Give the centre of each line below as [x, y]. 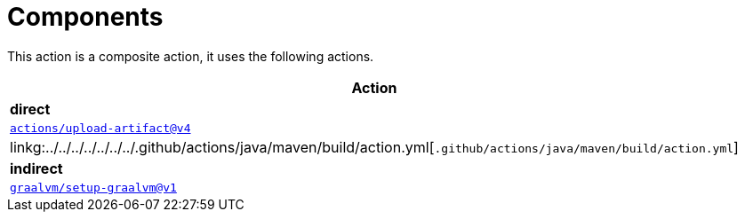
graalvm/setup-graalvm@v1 [93, 187]
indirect [36, 168]
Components [85, 17]
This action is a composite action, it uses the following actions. [191, 56]
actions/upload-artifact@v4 [100, 128]
